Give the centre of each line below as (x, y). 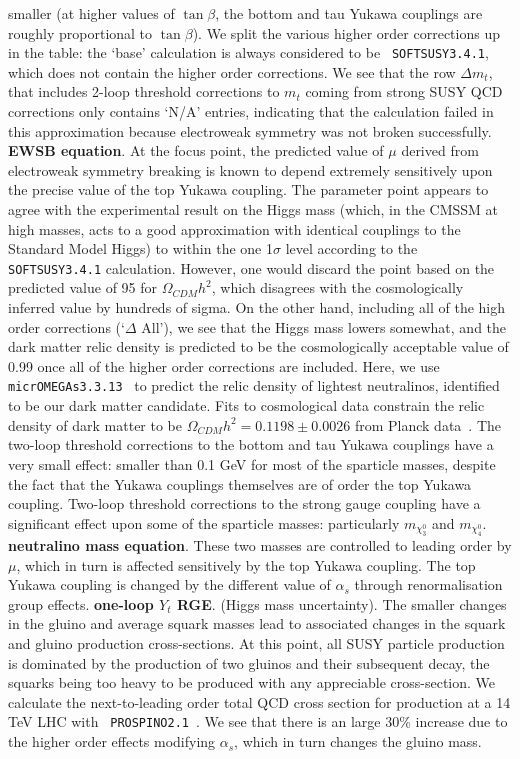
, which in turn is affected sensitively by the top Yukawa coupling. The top (246, 564)
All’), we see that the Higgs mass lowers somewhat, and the (324, 326)
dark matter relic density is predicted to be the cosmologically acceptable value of (258, 346)
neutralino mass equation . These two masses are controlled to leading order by (260, 545)
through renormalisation (428, 584)
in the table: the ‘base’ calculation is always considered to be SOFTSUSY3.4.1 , (248, 52)
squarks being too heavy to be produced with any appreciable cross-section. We (252, 682)
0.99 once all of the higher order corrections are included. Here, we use (224, 365)
